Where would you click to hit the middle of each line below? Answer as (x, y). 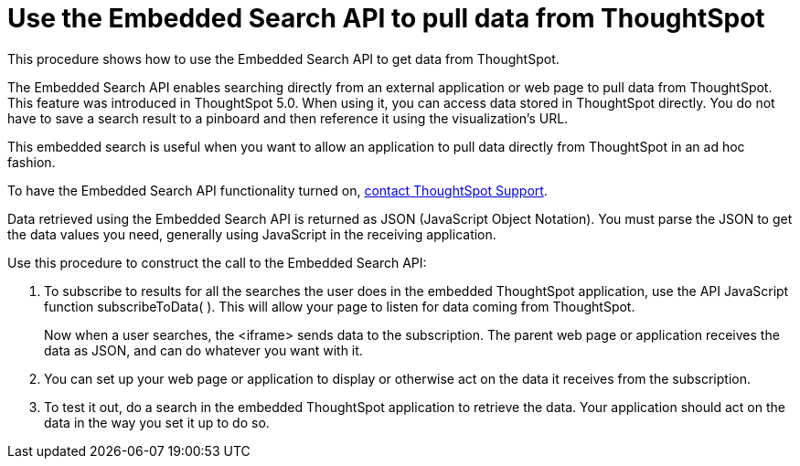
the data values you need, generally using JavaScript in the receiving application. (252, 234)
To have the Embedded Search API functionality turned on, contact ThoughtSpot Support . (277, 190)
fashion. (32, 162)
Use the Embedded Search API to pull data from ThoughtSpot (386, 18)
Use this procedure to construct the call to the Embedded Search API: (217, 262)
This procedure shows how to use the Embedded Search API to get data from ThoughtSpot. (283, 58)
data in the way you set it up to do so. (157, 422)
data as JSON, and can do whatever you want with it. (203, 350)
